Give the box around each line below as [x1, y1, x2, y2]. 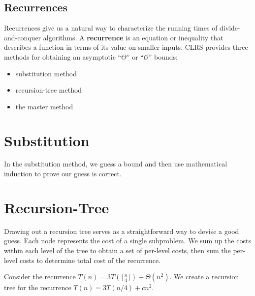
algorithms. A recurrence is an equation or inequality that [43, 32, 223, 42]
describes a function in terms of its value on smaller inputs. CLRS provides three [4, 42, 248, 52]
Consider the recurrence [4, 271, 76, 282]
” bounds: [148, 51, 178, 62]
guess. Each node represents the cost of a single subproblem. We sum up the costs [4, 235, 251, 246]
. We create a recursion [169, 271, 239, 282]
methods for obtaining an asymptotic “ [4, 51, 122, 62]
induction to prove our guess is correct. [4, 168, 122, 179]
